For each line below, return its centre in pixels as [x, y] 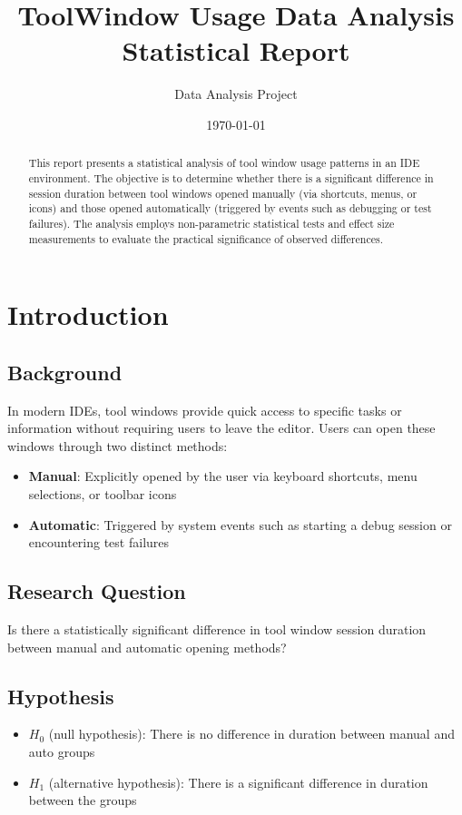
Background [65, 372]
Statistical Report [236, 50]
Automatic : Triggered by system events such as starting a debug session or [240, 524]
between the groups [83, 800]
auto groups [62, 751]
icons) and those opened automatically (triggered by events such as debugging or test [230, 208]
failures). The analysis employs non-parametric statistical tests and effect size [211, 223]
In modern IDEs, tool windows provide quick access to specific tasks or [205, 410]
